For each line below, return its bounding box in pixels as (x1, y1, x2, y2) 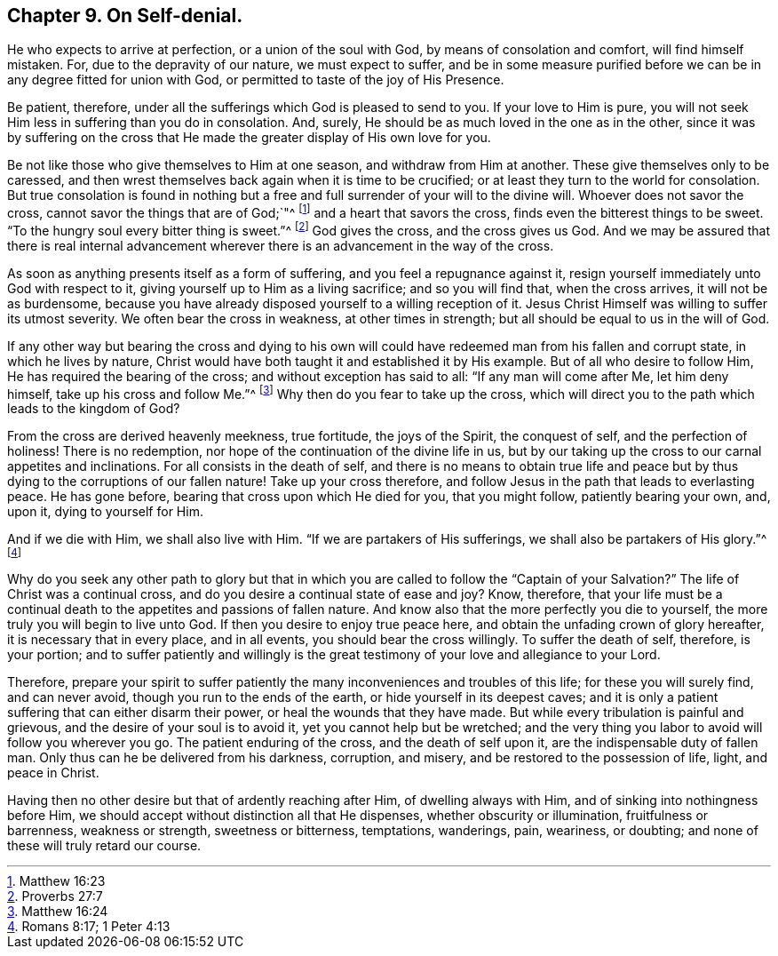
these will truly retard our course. (7, 838, 202, 854)
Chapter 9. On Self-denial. (7, 4, 243, 27)
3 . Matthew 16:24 (7, 904, 108, 920)
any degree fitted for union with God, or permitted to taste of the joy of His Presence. (7, 72, 504, 88)
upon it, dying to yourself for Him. (7, 504, 203, 520)
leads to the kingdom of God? (7, 401, 180, 417)
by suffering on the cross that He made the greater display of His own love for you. (7, 130, 491, 146)
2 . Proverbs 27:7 (7, 888, 103, 904)
